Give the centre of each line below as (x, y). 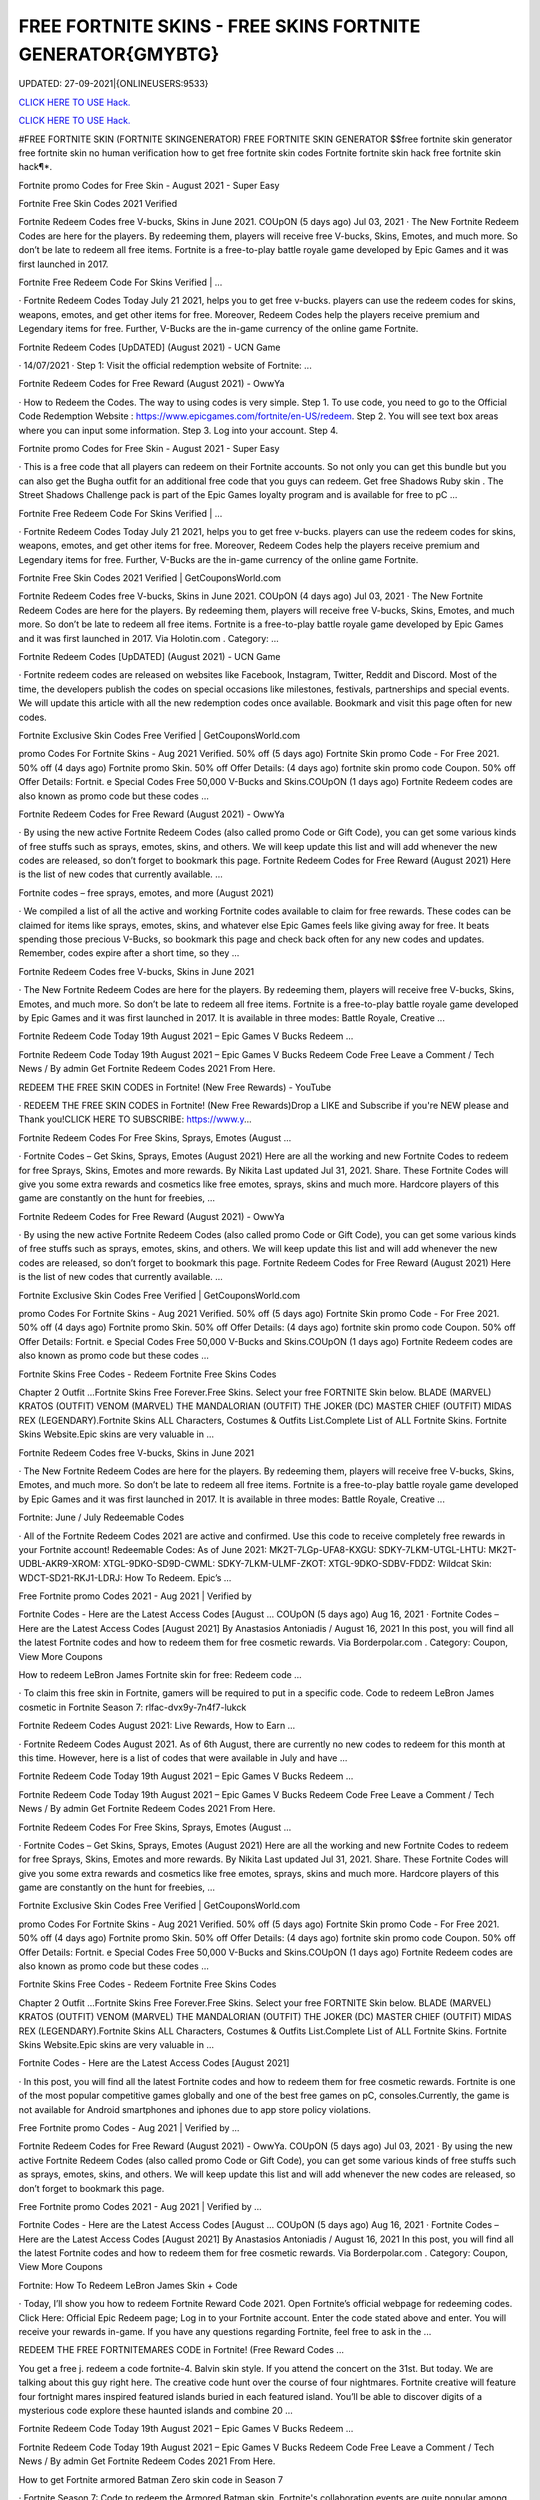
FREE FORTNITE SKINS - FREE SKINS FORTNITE (219, 26)
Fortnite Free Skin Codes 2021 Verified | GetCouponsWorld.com (150, 578)
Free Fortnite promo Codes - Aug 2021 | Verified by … (129, 2127)
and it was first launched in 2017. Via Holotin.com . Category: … (148, 638)
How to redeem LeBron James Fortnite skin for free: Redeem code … (160, 1675)
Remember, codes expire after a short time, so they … (129, 953)
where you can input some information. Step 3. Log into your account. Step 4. (178, 430)
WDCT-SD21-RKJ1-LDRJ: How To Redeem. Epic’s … (125, 1577)
